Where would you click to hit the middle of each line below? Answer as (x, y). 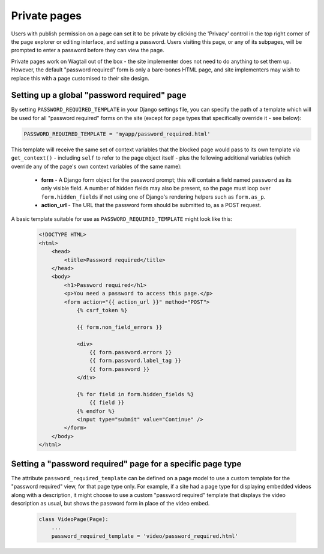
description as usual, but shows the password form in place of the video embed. (110, 503)
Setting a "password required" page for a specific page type (126, 464)
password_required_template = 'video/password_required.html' (145, 536)
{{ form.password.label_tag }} (135, 361)
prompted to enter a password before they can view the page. (88, 50)
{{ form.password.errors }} (130, 352)
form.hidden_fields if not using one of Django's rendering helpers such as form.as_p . (153, 197)
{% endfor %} (96, 411)
